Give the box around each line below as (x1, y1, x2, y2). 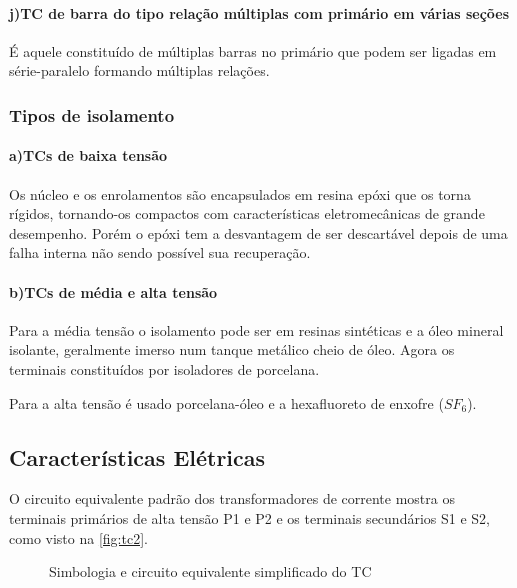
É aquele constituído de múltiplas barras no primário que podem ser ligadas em (9, 40, 497, 61)
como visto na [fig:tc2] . (9, 527, 148, 548)
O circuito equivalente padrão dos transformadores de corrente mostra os (9, 488, 455, 509)
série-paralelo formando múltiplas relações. (9, 60, 270, 81)
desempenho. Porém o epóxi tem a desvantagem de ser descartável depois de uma (9, 222, 508, 243)
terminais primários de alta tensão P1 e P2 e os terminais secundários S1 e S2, (9, 507, 490, 528)
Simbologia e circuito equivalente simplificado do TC (49, 561, 372, 582)
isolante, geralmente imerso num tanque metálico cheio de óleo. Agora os (9, 339, 455, 360)
